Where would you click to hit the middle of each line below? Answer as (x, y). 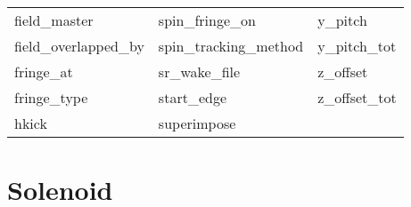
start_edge (192, 97)
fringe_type (51, 97)
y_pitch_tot (357, 46)
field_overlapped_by (79, 46)
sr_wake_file (199, 72)
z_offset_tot (357, 97)
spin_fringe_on (207, 20)
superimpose (197, 123)
